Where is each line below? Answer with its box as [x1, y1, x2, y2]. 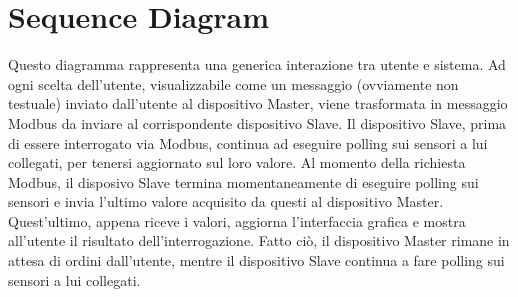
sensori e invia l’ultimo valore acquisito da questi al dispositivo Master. [8, 191, 444, 212]
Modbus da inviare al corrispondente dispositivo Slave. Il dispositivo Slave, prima [8, 112, 507, 133]
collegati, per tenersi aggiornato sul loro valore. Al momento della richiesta [8, 152, 466, 173]
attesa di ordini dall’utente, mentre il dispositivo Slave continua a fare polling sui [8, 250, 505, 271]
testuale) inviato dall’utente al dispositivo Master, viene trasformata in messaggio [8, 93, 508, 114]
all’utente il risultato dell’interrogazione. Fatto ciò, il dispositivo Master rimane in [8, 230, 510, 251]
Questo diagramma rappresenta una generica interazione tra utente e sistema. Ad [8, 54, 506, 75]
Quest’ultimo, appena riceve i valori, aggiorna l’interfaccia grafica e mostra [8, 210, 466, 231]
